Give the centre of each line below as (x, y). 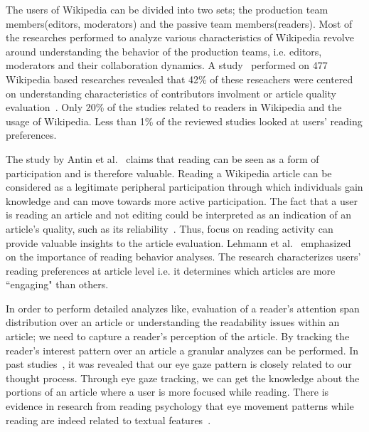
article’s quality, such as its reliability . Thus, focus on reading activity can (170, 228)
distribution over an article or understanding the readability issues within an (173, 322)
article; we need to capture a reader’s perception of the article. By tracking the (178, 336)
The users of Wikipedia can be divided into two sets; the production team (167, 9)
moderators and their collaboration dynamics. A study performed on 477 (167, 65)
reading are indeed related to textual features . (108, 420)
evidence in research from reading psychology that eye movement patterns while (180, 406)
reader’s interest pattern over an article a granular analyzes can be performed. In (182, 350)
